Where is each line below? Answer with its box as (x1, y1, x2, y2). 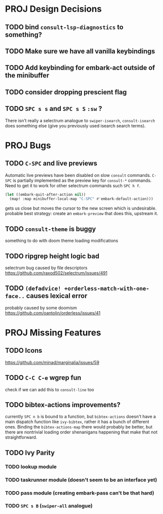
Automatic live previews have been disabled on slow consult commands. (5, 172, 151, 178)
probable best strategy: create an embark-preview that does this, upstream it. (5, 211, 158, 216)
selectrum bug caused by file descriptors (5, 265, 88, 271)
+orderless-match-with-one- (64, 285, 150, 292)
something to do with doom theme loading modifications (5, 238, 118, 244)
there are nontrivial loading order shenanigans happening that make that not (5, 429, 158, 435)
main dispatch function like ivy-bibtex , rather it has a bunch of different (5, 419, 149, 425)
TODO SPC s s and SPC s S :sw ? (5, 105, 102, 113)
